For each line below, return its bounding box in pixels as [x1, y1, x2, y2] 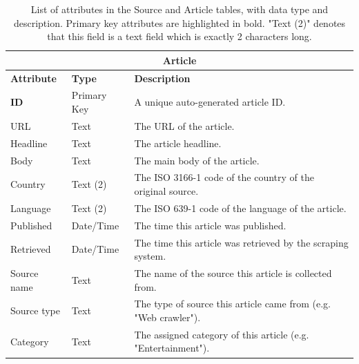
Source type [10, 303, 60, 318]
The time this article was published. [134, 218, 287, 232]
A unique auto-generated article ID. [134, 95, 286, 109]
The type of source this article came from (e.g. [134, 296, 331, 311]
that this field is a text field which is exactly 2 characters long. [47, 29, 312, 44]
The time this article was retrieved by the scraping [134, 235, 349, 249]
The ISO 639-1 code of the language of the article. [134, 200, 347, 215]
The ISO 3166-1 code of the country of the [134, 170, 315, 184]
